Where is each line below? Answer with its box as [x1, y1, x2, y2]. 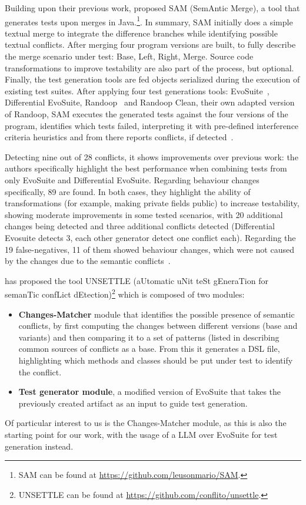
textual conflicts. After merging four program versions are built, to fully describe [5, 38, 296, 51]
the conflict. [18, 365, 62, 378]
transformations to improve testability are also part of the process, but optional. [5, 61, 294, 74]
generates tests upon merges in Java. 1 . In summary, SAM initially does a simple [5, 14, 293, 28]
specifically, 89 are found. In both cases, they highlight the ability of [5, 185, 251, 197]
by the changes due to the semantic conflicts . [5, 255, 171, 267]
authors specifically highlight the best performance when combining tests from [5, 162, 287, 174]
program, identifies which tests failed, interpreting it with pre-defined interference [5, 119, 299, 131]
